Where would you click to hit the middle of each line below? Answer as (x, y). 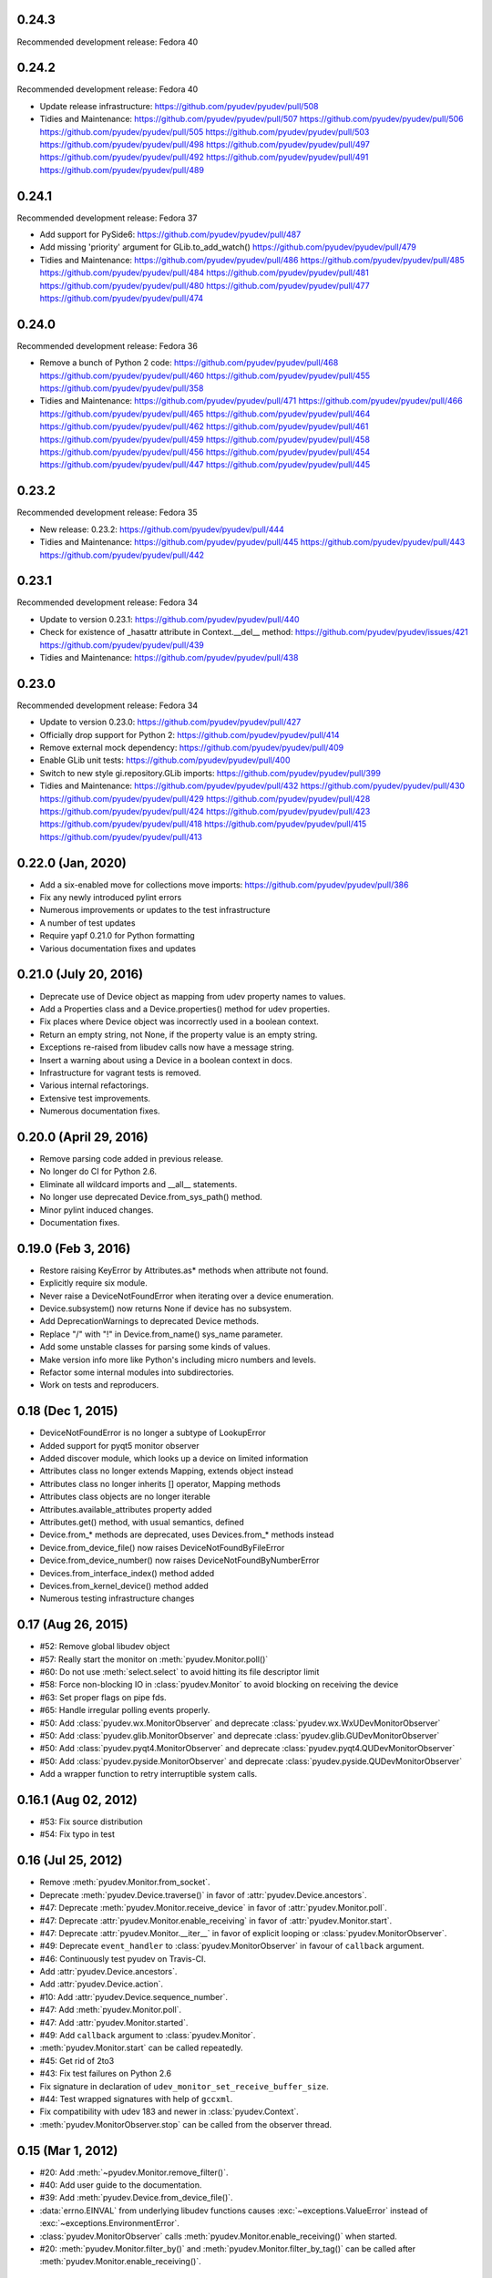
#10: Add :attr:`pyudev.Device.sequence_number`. (133, 1996)
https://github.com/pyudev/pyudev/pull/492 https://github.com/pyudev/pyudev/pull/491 (204, 157)
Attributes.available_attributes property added (126, 1509)
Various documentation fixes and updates (118, 949)
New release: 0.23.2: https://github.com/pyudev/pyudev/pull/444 (162, 529)
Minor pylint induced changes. (97, 1210)
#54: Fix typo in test (77, 1834)
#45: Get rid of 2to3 (77, 2060)
